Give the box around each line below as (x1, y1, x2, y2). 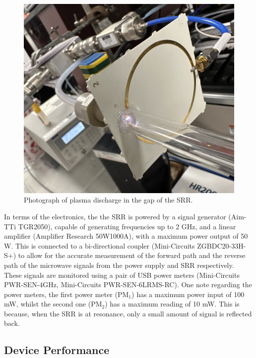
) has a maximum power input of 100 (131, 289, 245, 299)
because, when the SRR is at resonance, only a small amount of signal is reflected (4, 308, 252, 318)
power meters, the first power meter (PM (4, 289, 129, 299)
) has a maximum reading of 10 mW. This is (105, 299, 240, 309)
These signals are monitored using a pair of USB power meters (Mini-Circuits (4, 269, 240, 280)
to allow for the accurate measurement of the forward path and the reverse (18, 250, 246, 260)
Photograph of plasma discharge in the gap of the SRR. (24, 195, 193, 205)
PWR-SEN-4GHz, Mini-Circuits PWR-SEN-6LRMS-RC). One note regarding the (4, 279, 252, 290)
